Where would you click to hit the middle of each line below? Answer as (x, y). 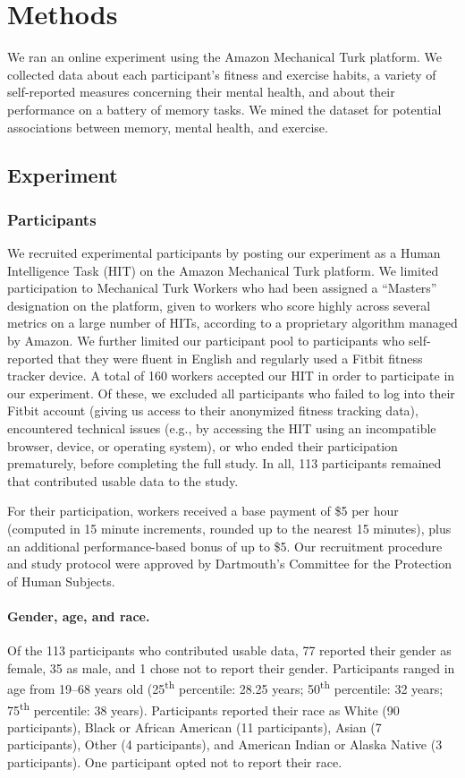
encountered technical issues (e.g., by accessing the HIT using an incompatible (222, 428)
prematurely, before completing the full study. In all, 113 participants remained (224, 463)
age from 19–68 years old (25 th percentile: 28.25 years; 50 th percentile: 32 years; (225, 688)
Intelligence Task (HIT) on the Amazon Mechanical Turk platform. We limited (223, 270)
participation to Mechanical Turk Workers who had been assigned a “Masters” (222, 288)
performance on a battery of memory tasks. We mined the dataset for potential (224, 109)
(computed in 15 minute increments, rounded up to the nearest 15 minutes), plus (229, 528)
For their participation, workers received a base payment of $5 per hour (203, 511)
